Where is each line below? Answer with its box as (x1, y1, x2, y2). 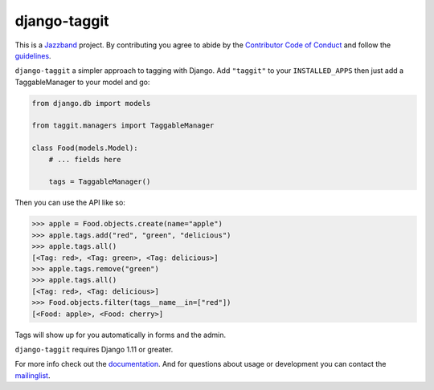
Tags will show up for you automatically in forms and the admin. (14, 330, 227, 339)
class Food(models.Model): (31, 144, 138, 152)
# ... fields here (48, 155, 121, 164)
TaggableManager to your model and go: (14, 77, 150, 87)
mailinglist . (14, 370, 51, 380)
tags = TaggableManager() (48, 177, 151, 186)
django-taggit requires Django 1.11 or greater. (14, 344, 174, 354)
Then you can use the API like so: (14, 197, 126, 208)
